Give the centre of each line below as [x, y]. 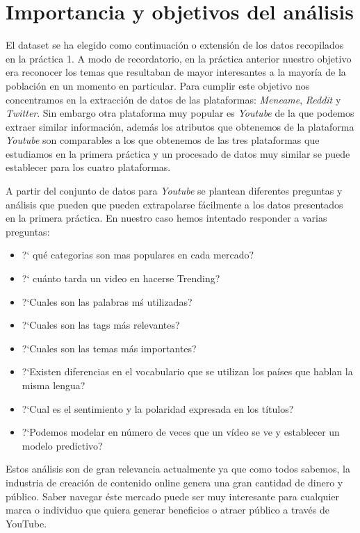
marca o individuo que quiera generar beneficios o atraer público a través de [167, 510]
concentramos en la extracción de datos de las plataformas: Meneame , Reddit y [173, 99]
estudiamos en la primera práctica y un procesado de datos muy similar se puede [178, 153]
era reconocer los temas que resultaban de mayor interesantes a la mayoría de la [176, 72]
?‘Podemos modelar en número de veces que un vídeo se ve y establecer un [181, 432]
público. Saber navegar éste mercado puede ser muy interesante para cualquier [172, 496]
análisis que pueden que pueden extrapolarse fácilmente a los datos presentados [174, 204]
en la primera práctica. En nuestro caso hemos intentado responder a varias [166, 218]
